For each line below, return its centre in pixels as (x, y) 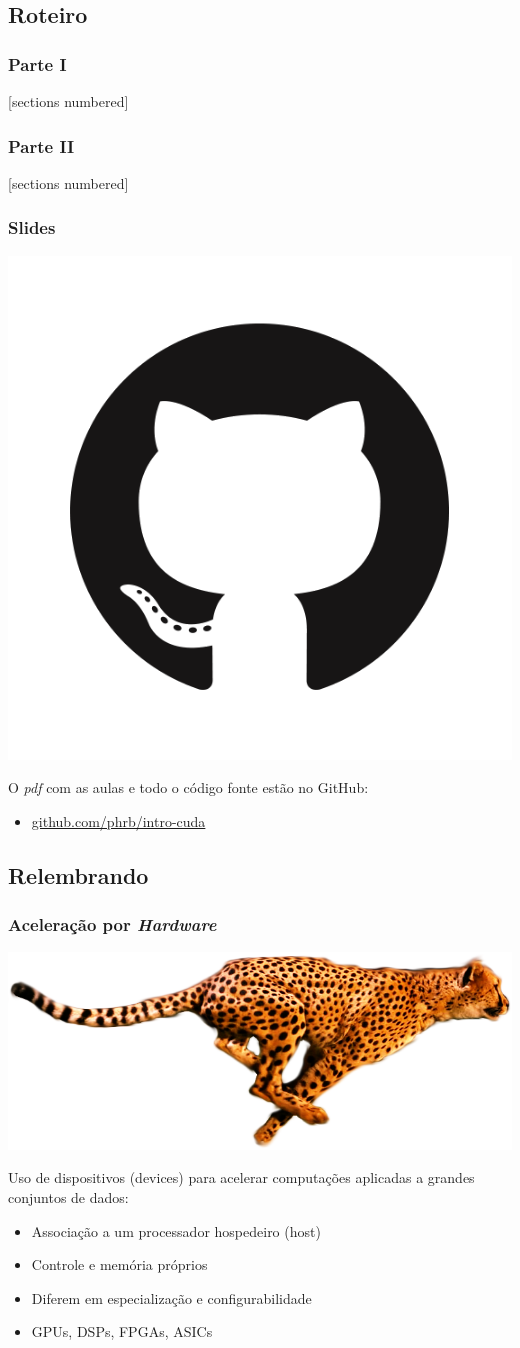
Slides (32, 227)
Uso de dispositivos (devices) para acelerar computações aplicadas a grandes (241, 1177)
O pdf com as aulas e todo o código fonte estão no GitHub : (188, 787)
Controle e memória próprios (119, 1264)
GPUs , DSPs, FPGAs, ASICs (122, 1331)
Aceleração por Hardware (112, 924)
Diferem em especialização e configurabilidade (171, 1297)
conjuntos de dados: (68, 1196)
